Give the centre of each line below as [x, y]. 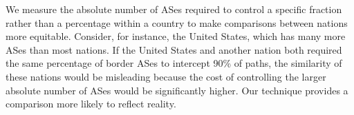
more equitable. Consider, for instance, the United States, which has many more [176, 36]
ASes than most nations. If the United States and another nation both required [174, 49]
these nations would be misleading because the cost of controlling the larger [166, 76]
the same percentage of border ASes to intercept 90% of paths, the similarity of [174, 63]
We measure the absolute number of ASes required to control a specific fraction [174, 9]
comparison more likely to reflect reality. [91, 104]
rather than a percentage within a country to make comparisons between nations [177, 22]
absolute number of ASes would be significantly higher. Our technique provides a [177, 90]
